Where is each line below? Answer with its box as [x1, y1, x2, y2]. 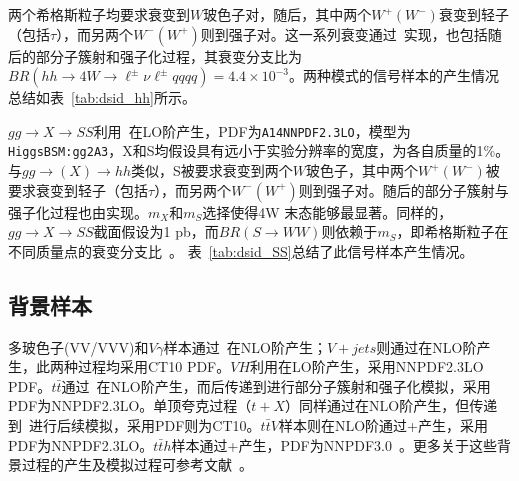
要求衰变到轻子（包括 [8, 179, 148, 200]
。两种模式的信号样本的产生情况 [288, 65, 499, 86]
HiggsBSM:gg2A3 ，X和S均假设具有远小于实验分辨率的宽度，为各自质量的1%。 [8, 140, 510, 161]
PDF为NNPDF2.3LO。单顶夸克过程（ [8, 395, 252, 416]
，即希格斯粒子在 [396, 221, 509, 242]
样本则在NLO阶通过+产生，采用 [278, 415, 488, 436]
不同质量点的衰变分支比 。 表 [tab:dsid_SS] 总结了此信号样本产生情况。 [8, 240, 474, 261]
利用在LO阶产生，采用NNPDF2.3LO [250, 356, 484, 377]
